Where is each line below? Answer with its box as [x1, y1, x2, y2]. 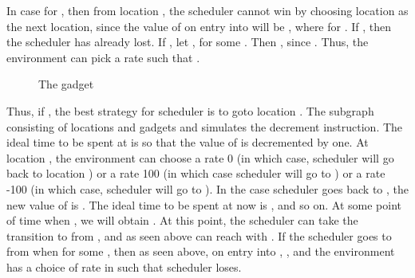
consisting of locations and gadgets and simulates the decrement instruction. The [6, 118, 403, 135]
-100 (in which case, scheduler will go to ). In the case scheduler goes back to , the [6, 180, 409, 197]
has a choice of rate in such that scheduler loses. [6, 258, 242, 275]
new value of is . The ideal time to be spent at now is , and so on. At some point [6, 196, 401, 213]
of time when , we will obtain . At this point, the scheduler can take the [6, 212, 358, 229]
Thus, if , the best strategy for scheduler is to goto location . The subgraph [6, 102, 374, 119]
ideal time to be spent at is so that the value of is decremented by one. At [6, 134, 369, 151]
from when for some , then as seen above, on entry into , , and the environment [6, 243, 395, 260]
